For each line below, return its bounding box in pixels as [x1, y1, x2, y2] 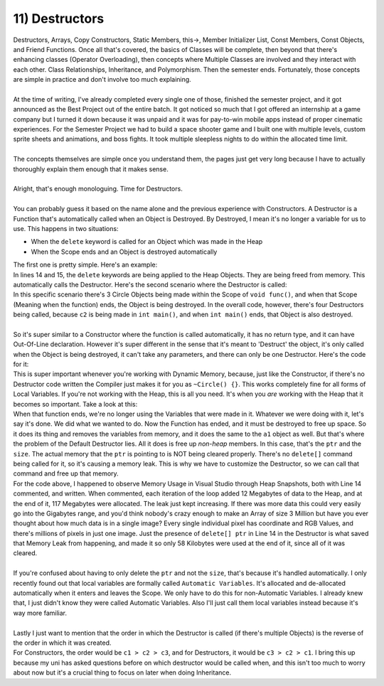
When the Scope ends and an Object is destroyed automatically [31, 247, 218, 256]
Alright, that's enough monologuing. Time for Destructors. [13, 185, 183, 193]
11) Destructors [13, 11, 105, 26]
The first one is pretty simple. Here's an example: [13, 260, 158, 269]
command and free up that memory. [13, 469, 119, 478]
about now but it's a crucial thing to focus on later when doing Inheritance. [13, 668, 231, 677]
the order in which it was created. [13, 638, 112, 647]
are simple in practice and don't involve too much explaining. [13, 75, 191, 84]
